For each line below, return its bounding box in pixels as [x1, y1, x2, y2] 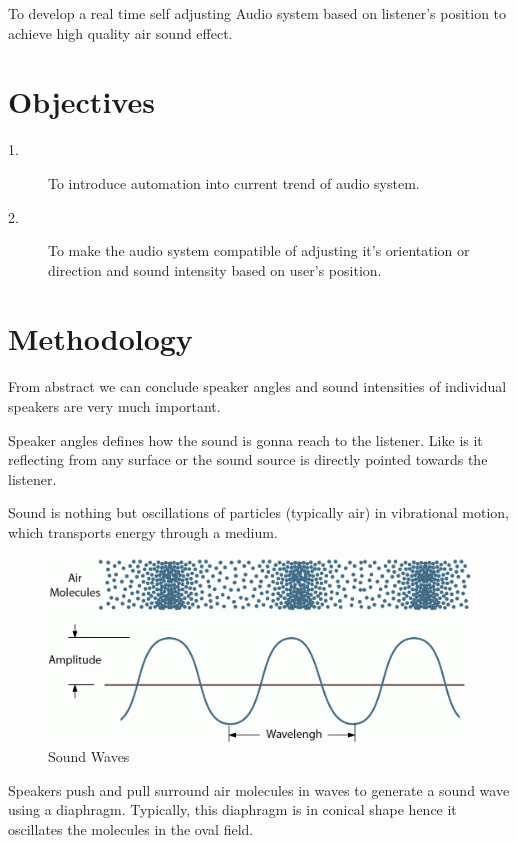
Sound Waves [48, 745, 130, 766]
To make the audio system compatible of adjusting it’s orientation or [48, 240, 470, 261]
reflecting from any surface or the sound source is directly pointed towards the [8, 449, 488, 470]
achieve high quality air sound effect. [8, 22, 233, 43]
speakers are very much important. [8, 396, 221, 416]
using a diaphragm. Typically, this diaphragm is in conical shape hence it [8, 799, 457, 820]
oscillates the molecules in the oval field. [8, 818, 254, 839]
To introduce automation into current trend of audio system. [48, 172, 420, 193]
